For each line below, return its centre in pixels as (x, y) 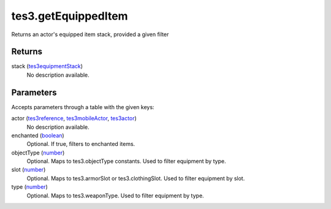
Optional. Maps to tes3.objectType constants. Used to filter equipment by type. (126, 161)
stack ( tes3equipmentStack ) (47, 66)
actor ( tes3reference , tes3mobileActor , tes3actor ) (74, 118)
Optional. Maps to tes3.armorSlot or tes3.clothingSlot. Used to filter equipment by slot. (136, 178)
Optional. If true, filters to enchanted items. (81, 144)
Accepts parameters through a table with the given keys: (83, 107)
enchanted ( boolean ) (38, 135)
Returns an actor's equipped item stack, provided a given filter (90, 34)
